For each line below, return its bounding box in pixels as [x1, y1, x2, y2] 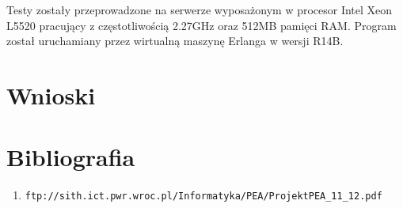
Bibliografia [6, 141, 135, 173]
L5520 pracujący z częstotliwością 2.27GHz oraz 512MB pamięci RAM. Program [6, 17, 397, 33]
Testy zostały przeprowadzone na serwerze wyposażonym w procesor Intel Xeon [6, 2, 393, 17]
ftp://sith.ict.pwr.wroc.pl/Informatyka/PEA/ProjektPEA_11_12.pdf [25, 191, 382, 202]
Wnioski [6, 78, 96, 111]
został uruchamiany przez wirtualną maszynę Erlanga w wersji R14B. [6, 32, 344, 49]
